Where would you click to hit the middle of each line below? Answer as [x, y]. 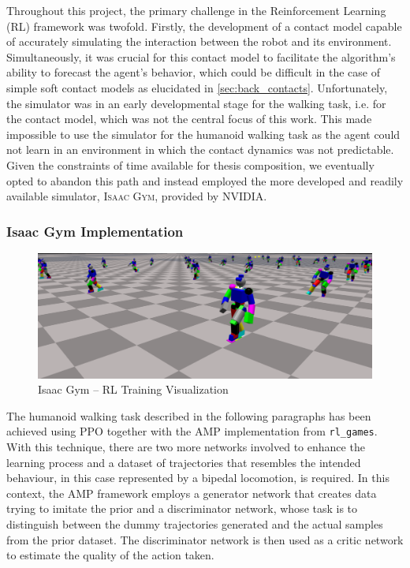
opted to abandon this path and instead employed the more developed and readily [205, 180]
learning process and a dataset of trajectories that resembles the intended [184, 462]
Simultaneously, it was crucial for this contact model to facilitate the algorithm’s [201, 56]
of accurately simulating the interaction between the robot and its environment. [199, 41]
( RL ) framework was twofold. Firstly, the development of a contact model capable [204, 26]
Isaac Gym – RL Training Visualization [133, 389]
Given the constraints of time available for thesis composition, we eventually [190, 164]
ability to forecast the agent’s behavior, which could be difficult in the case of [193, 72]
